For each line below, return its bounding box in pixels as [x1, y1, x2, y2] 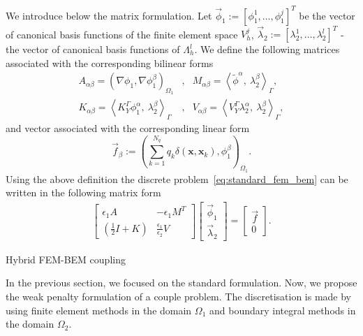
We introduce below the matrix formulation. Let [6, 8, 212, 22]
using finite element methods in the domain [6, 302, 192, 317]
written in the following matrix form [6, 185, 161, 200]
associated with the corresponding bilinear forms [6, 55, 214, 70]
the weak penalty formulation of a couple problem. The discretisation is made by [6, 289, 352, 304]
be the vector [299, 8, 355, 22]
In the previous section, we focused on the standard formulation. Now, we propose [6, 275, 357, 290]
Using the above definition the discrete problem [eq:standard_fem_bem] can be [6, 171, 348, 186]
